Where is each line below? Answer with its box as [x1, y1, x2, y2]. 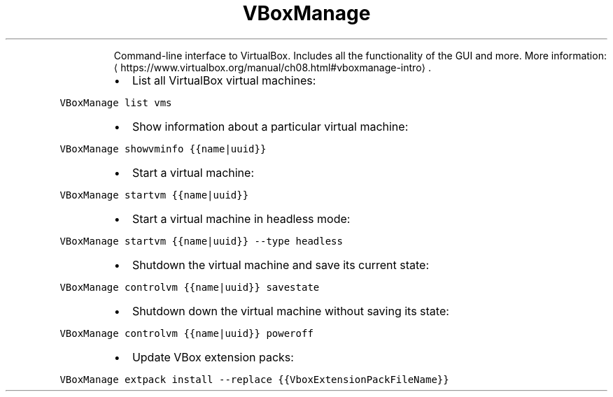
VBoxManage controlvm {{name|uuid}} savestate [59, 281, 320, 293]
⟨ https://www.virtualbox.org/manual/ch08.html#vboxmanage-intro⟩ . [113, 61, 431, 73]
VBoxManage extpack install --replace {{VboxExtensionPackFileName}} [59, 373, 449, 385]
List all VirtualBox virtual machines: [132, 73, 316, 87]
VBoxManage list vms [59, 96, 172, 108]
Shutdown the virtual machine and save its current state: [132, 257, 430, 272]
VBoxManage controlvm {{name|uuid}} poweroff [59, 327, 313, 339]
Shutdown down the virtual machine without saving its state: [132, 303, 449, 318]
